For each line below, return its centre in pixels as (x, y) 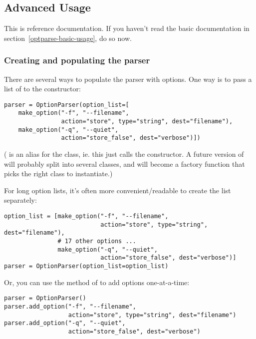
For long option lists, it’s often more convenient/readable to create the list (118, 190)
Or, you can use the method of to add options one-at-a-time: (97, 282)
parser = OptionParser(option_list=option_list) (86, 266)
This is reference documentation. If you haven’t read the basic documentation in (127, 28)
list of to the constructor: (42, 89)
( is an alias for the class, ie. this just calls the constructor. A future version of (124, 154)
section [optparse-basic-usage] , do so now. (68, 38)
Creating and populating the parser (77, 60)
